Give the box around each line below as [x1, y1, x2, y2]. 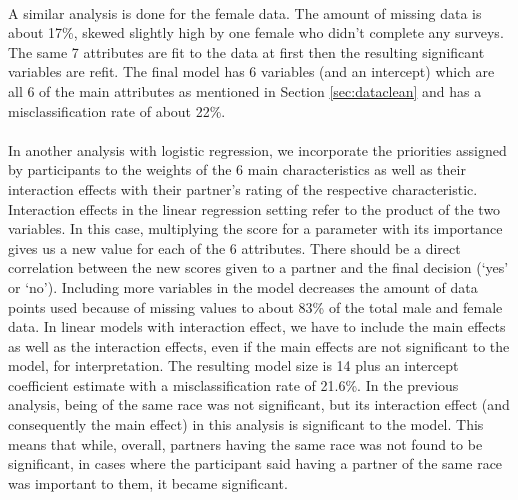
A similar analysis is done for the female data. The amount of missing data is [8, 2, 482, 23]
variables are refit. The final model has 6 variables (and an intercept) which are [8, 61, 495, 82]
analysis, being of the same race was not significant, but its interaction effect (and [8, 394, 510, 415]
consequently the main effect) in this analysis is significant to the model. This [8, 414, 484, 435]
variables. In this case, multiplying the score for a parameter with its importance [8, 218, 503, 239]
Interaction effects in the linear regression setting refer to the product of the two [8, 198, 501, 219]
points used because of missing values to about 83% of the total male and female [8, 296, 503, 317]
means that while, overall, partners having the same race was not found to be [8, 433, 483, 454]
